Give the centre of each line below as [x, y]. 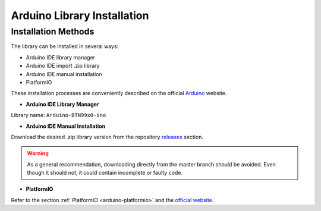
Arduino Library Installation [80, 15]
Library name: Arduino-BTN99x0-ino [59, 115]
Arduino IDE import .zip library [63, 66]
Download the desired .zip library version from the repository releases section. [107, 137]
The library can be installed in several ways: [65, 46]
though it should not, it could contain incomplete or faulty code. [105, 173]
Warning [38, 153]
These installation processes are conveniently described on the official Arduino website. [119, 93]
